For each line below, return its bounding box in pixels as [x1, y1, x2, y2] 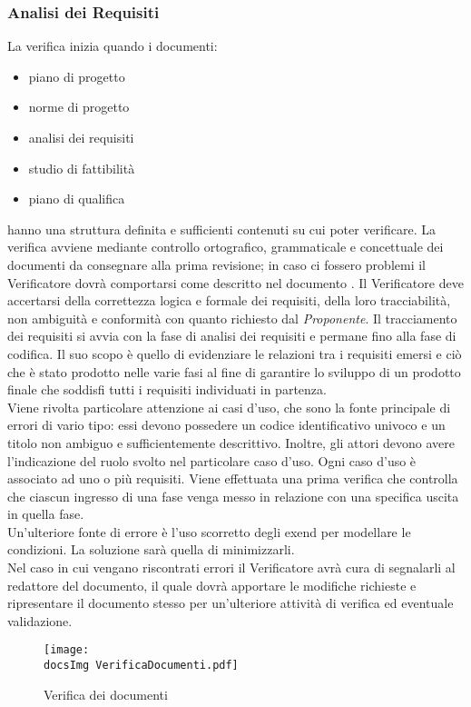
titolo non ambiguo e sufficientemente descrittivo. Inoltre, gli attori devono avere [7, 433, 456, 452]
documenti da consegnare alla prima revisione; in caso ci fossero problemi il [7, 254, 427, 274]
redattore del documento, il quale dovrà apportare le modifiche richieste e [7, 575, 417, 594]
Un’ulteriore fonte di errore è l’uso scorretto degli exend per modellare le [7, 522, 411, 541]
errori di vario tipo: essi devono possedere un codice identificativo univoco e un [7, 415, 446, 434]
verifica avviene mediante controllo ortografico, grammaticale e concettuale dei [7, 237, 444, 256]
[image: [44, 643, 90, 657]
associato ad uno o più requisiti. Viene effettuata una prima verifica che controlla [7, 469, 458, 488]
